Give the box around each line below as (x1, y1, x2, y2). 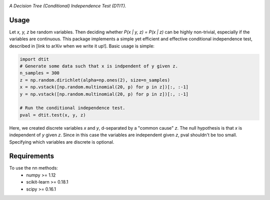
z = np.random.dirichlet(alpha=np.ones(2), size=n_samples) (19, 77, 170, 83)
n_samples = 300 (19, 70, 60, 76)
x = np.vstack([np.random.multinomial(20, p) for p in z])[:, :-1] (19, 84, 189, 90)
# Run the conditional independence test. (19, 105, 125, 111)
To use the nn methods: (9, 165, 58, 171)
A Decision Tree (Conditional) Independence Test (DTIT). (9, 3, 126, 8)
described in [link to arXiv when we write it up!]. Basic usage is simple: (9, 43, 155, 49)
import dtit (19, 56, 49, 62)
